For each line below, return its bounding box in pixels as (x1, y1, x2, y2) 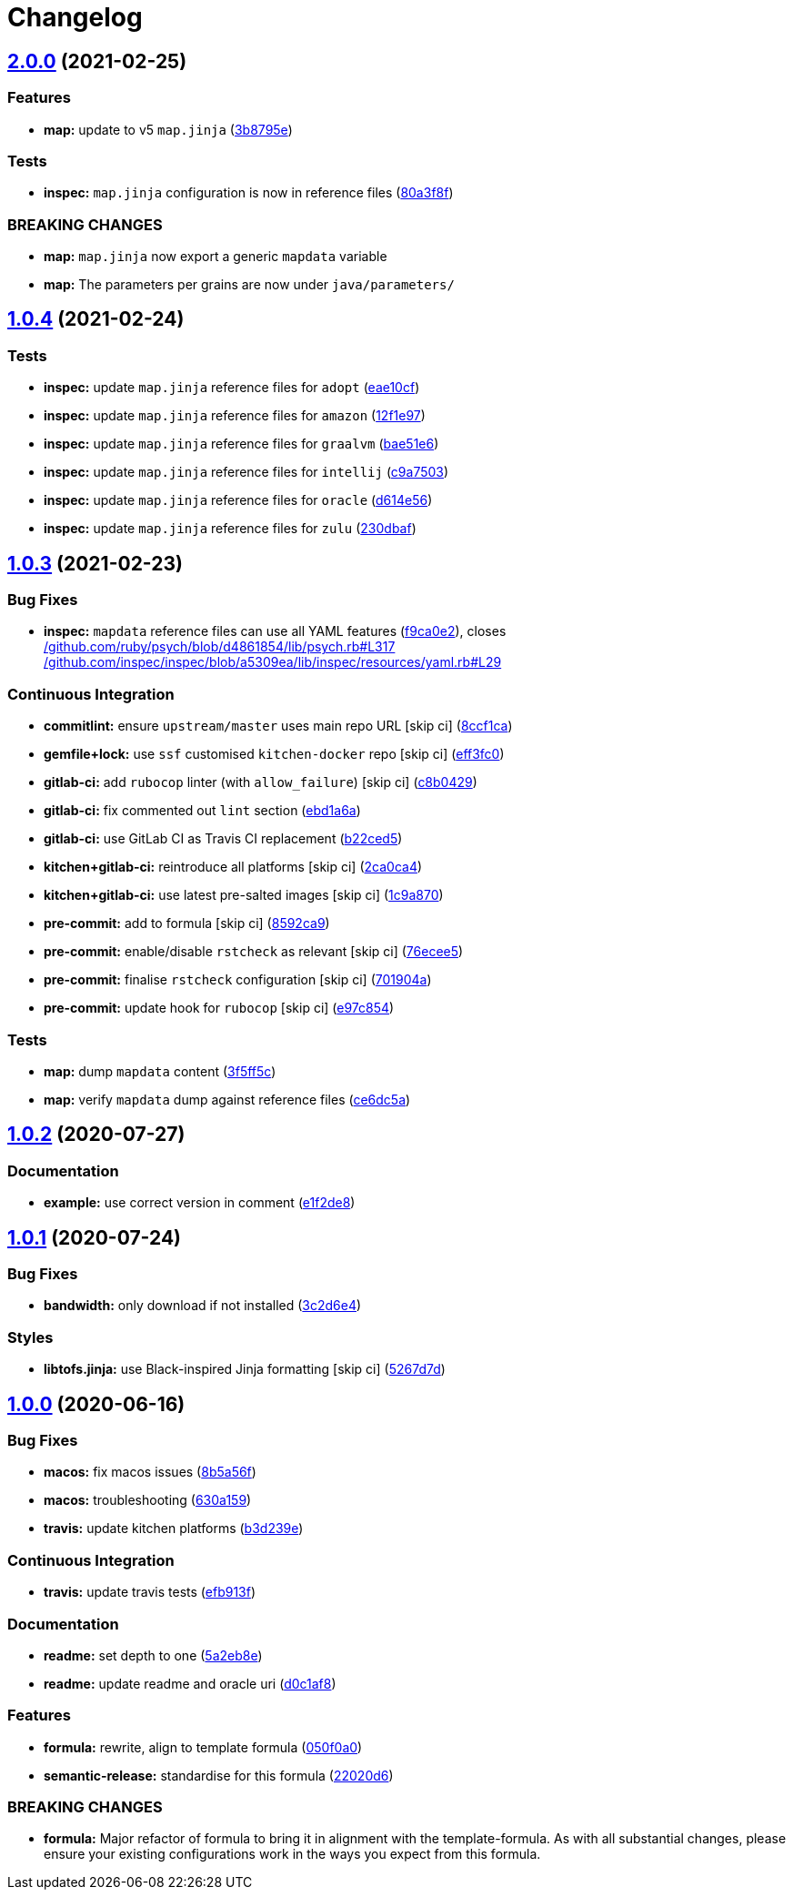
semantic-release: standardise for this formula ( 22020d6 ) (44, 1767, 394, 1783)
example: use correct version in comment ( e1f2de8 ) (44, 1195, 356, 1211)
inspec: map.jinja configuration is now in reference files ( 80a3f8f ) (44, 185, 454, 201)
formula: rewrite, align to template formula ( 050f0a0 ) (44, 1739, 363, 1755)
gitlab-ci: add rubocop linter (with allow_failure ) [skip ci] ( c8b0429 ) (44, 774, 477, 791)
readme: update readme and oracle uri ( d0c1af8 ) (44, 1675, 336, 1691)
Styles (7, 1327, 54, 1347)
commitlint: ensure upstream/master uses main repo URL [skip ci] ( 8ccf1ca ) (44, 718, 513, 734)
